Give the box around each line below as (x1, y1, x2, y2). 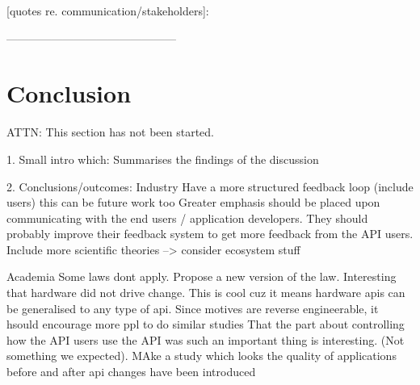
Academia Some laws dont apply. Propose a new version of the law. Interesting (6, 268, 397, 285)
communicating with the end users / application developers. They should (6, 209, 368, 226)
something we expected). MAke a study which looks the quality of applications (6, 347, 397, 364)
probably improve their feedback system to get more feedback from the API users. (6, 225, 414, 242)
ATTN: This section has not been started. (6, 123, 214, 140)
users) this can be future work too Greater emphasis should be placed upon (6, 194, 380, 211)
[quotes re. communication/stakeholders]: (6, 2, 209, 19)
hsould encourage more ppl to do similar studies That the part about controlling (6, 316, 405, 333)
